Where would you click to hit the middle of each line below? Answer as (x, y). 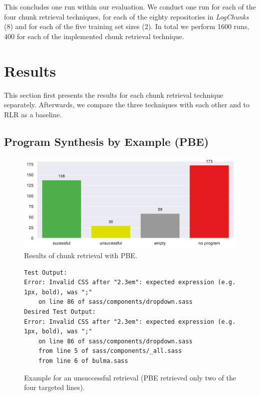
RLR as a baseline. (33, 114)
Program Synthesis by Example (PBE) (106, 141)
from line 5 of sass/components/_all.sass (110, 351)
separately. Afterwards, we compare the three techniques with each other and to (127, 105)
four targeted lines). (55, 387)
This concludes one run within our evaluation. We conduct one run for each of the (130, 7)
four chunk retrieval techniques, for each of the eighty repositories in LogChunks (126, 16)
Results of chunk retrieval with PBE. (81, 255)
